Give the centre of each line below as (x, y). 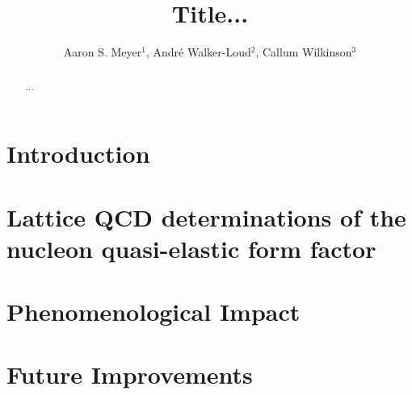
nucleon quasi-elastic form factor (191, 248)
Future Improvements (130, 374)
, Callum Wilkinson (304, 52)
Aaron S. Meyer (103, 52)
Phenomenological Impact (153, 312)
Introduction (78, 154)
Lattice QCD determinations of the (206, 216)
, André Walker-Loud (198, 52)
